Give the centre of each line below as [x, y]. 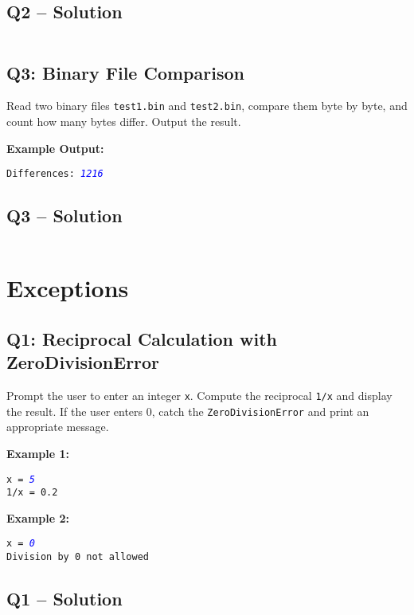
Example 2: [38, 517]
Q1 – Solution [64, 599]
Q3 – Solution [64, 215]
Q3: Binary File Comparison [125, 72]
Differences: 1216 [55, 174]
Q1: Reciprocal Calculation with [142, 338]
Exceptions [68, 288]
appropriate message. [58, 427]
